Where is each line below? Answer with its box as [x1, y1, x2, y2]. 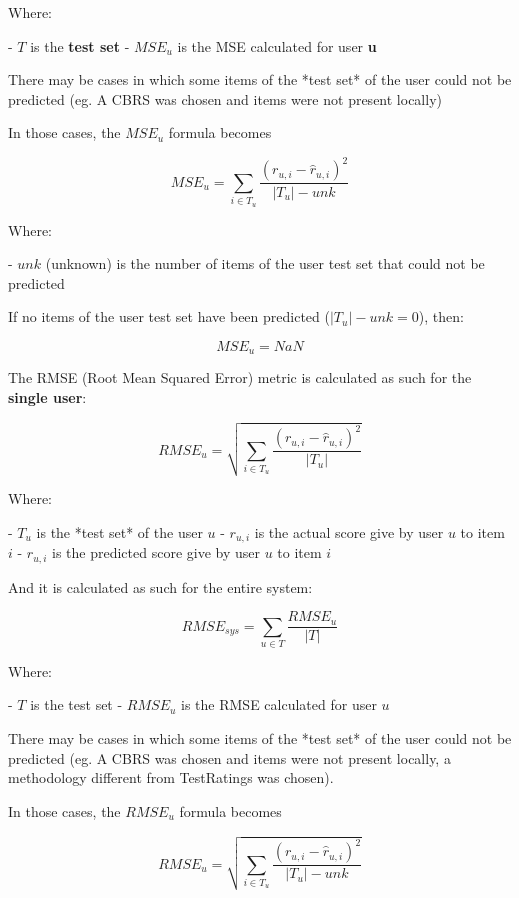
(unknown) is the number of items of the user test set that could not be [45, 253, 485, 274]
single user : [8, 387, 87, 408]
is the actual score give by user [254, 521, 444, 542]
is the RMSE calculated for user [181, 694, 377, 715]
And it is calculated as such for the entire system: [8, 576, 313, 597]
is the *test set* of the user [36, 521, 203, 542]
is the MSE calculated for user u [177, 35, 377, 56]
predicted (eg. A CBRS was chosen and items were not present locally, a [8, 747, 451, 768]
